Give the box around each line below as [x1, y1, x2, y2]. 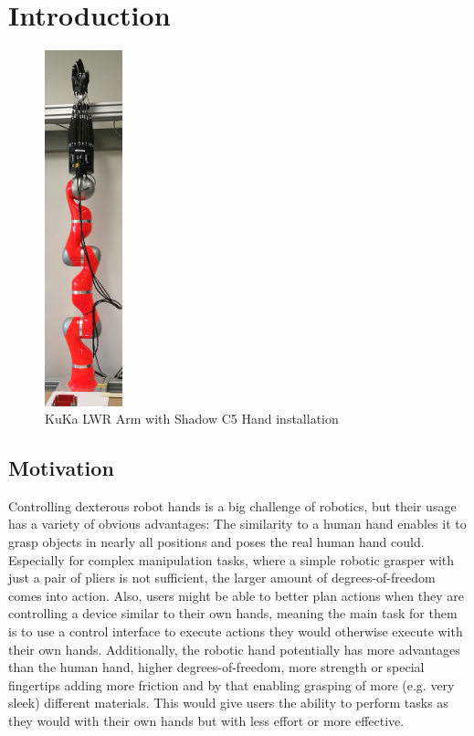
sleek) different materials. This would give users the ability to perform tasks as [8, 693, 448, 712]
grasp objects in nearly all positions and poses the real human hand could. [8, 532, 425, 552]
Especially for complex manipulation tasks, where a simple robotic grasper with [8, 550, 455, 569]
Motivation [8, 454, 114, 482]
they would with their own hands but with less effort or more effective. [8, 711, 405, 731]
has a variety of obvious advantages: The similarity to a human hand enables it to [8, 514, 467, 533]
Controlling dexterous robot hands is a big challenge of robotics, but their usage [8, 496, 457, 515]
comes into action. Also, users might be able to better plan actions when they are [8, 585, 465, 605]
